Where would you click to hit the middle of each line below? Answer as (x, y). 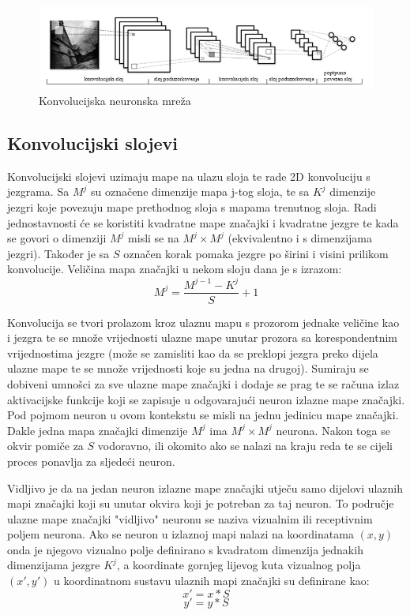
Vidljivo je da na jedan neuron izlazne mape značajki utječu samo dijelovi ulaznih (205, 487)
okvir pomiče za (45, 446)
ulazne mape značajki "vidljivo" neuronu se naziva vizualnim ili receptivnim (190, 518)
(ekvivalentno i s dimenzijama (300, 238)
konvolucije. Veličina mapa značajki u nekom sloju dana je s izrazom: (175, 269)
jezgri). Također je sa (58, 253)
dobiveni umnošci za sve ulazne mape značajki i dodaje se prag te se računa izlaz (203, 383)
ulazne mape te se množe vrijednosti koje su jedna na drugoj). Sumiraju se (188, 368)
